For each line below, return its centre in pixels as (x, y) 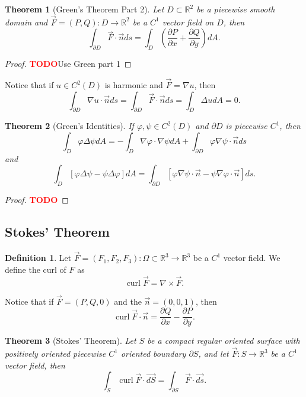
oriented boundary (153, 354)
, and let (213, 354)
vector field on (188, 22)
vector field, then (35, 365)
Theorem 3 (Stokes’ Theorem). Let (71, 340)
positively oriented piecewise (55, 354)
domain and (26, 22)
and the (128, 301)
